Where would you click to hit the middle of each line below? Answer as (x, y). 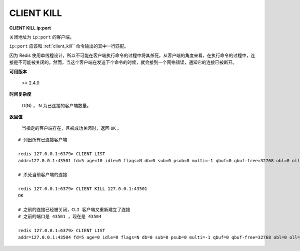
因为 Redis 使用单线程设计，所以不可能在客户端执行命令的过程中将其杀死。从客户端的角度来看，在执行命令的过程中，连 (132, 55)
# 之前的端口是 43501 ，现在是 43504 (60, 217)
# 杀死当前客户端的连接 (43, 174)
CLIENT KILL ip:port (30, 28)
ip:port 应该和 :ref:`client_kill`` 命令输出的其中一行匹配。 (69, 46)
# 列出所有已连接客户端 (43, 139)
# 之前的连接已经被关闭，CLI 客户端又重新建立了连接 (74, 209)
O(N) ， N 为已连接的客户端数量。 (56, 105)
